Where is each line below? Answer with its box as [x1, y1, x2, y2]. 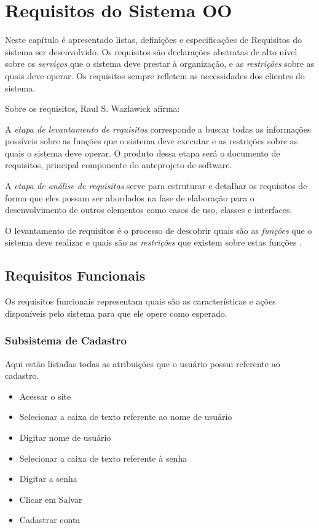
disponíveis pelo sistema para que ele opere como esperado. [5, 306, 227, 319]
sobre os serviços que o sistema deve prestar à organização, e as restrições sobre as [5, 57, 315, 70]
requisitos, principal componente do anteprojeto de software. [5, 158, 232, 171]
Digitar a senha [19, 472, 77, 485]
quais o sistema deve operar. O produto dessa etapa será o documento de [5, 146, 280, 159]
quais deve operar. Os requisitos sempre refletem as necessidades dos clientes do [5, 69, 305, 82]
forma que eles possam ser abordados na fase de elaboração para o [5, 191, 254, 204]
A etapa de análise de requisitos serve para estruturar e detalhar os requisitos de [5, 179, 307, 192]
